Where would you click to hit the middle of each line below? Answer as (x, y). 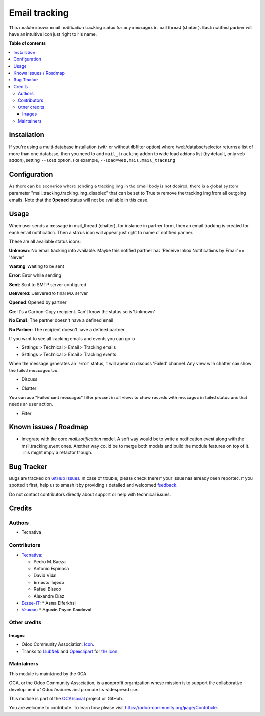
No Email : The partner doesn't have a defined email (61, 320)
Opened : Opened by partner (38, 302)
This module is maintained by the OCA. (48, 674)
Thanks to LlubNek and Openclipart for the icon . (70, 651)
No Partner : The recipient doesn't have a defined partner (67, 329)
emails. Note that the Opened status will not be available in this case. (79, 200)
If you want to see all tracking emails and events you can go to (72, 338)
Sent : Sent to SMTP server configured (48, 284)
